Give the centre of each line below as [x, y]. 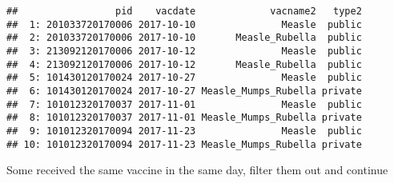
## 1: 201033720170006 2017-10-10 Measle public [184, 24]
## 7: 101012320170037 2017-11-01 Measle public [184, 104]
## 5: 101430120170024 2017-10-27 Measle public [184, 78]
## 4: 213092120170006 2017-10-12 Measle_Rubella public [184, 64]
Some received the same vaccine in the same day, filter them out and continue [197, 170]
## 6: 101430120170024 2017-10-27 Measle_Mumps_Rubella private [184, 91]
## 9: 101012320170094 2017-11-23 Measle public [184, 131]
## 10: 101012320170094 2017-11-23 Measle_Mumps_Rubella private [184, 144]
